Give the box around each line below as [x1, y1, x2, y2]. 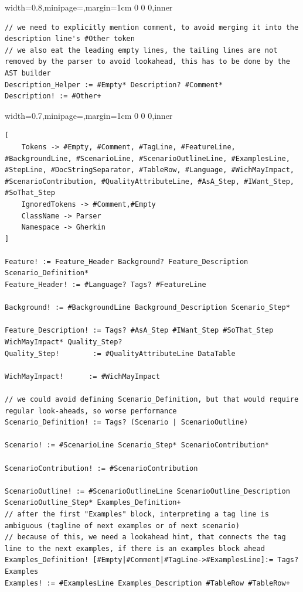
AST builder [5, 69, 51, 77]
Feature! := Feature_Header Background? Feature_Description [5, 257, 248, 266]
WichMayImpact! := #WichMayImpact [5, 372, 160, 381]
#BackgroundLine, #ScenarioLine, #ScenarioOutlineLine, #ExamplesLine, [5, 154, 290, 163]
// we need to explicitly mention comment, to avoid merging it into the [5, 23, 299, 32]
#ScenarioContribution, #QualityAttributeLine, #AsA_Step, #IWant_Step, [5, 177, 294, 186]
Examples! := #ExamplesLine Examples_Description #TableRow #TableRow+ [5, 579, 290, 587]
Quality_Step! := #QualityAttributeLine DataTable [5, 349, 236, 358]
